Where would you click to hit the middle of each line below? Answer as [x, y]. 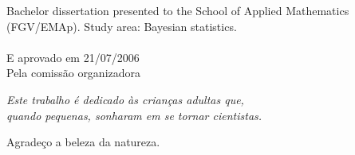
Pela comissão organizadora [74, 73]
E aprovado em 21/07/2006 [73, 57]
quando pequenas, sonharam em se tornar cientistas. [134, 115]
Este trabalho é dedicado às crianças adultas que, [125, 99]
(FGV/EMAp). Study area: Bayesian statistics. [122, 26]
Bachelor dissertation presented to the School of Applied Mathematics [178, 10]
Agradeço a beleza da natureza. [83, 142]
